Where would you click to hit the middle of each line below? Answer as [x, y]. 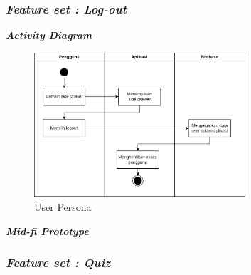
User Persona [63, 207]
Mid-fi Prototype [47, 230]
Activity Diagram [49, 35]
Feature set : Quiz [58, 263]
